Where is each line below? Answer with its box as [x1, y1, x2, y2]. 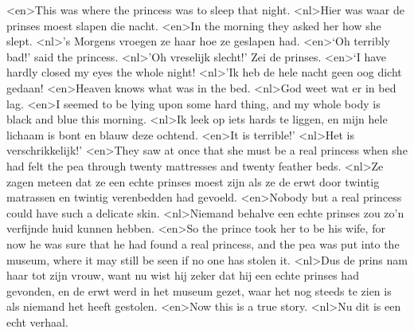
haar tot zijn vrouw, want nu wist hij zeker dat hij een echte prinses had [6, 267, 359, 284]
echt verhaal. [6, 313, 68, 330]
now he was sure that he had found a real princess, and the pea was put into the [6, 235, 400, 252]
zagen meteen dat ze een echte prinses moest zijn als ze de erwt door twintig [6, 173, 380, 190]
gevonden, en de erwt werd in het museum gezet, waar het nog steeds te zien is [6, 282, 392, 299]
